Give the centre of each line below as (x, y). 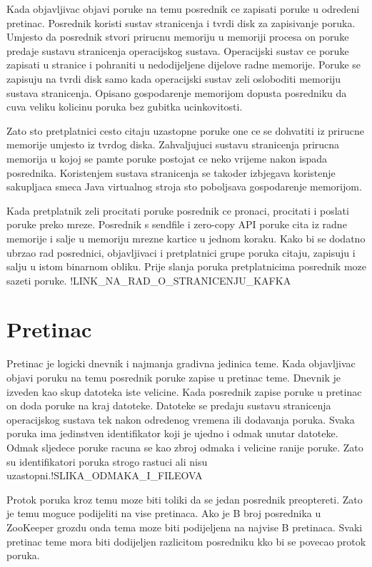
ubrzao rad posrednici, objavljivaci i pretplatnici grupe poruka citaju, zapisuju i (181, 252)
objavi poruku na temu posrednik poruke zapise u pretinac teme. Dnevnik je (174, 377)
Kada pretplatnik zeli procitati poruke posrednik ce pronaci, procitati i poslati (178, 210)
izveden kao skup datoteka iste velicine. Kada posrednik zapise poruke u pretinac (184, 391)
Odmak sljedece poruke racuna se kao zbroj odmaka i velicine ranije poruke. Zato (185, 447)
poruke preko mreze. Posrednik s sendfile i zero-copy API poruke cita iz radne (177, 224)
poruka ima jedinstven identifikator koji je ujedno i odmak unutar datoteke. (172, 433)
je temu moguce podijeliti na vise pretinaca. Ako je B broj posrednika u (164, 513)
